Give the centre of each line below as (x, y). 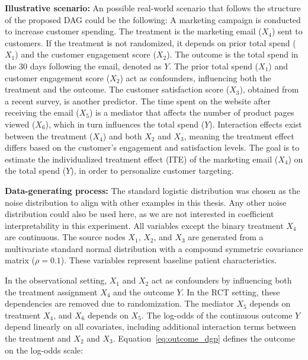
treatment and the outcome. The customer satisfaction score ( (117, 89)
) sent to (287, 31)
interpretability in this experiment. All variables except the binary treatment (144, 225)
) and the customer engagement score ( (86, 54)
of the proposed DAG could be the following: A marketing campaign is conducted (153, 19)
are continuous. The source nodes (65, 237)
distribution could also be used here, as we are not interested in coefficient (139, 214)
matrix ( (20, 260)
